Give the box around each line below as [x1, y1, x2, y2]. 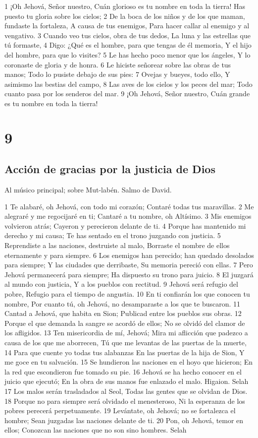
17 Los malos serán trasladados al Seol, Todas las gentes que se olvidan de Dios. [4, 385, 248, 396]
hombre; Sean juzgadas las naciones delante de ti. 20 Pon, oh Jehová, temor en [4, 415, 244, 425]
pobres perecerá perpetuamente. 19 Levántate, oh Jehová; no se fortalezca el [4, 405, 236, 416]
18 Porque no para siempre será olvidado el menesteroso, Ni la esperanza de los [4, 395, 245, 406]
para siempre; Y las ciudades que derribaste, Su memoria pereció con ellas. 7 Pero [4, 259, 253, 270]
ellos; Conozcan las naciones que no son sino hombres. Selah [4, 425, 187, 435]
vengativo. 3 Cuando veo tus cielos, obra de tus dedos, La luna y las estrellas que [4, 30, 251, 40]
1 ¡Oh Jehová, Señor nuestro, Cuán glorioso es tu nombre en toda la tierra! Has [4, 1, 246, 11]
